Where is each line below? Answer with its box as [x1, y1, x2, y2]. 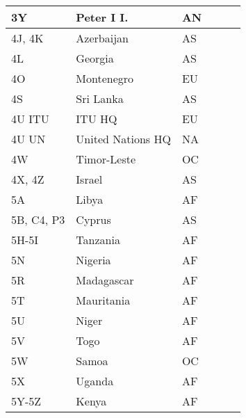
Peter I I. [76, 9, 129, 25]
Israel [76, 171, 103, 187]
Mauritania [76, 292, 131, 308]
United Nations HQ [76, 131, 171, 147]
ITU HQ [76, 111, 117, 127]
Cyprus [76, 211, 111, 227]
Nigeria [76, 252, 111, 268]
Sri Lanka [76, 90, 124, 106]
